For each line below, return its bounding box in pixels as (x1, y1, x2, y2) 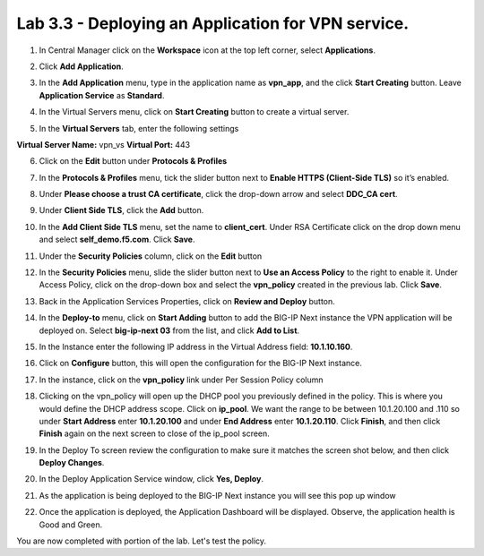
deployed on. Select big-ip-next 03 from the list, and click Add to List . (39, 325, 300, 336)
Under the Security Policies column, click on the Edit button (39, 251, 263, 261)
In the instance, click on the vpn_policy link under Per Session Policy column (39, 374, 324, 385)
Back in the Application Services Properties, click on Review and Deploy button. (39, 295, 335, 306)
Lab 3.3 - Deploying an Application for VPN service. (16, 13, 410, 33)
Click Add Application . (39, 61, 125, 72)
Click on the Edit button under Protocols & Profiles (39, 156, 228, 167)
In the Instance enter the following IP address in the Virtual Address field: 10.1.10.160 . (39, 341, 353, 352)
